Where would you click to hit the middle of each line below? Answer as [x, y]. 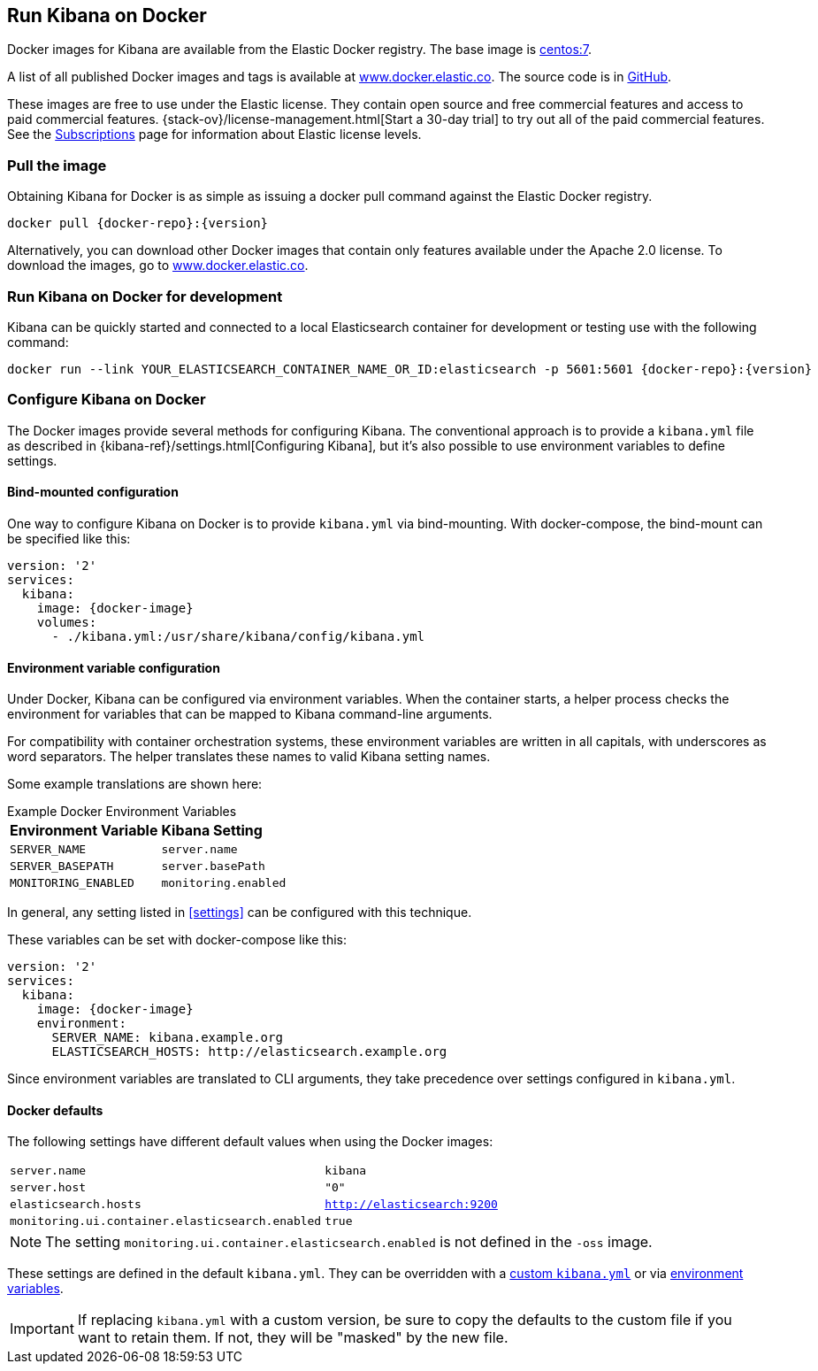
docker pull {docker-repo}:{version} [138, 223]
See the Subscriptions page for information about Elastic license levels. [214, 135]
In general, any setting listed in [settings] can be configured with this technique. [240, 913]
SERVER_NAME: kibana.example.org [167, 1038]
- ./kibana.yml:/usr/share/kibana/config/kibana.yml [238, 636]
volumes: [67, 622]
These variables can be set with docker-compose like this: [177, 940]
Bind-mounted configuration [93, 492]
